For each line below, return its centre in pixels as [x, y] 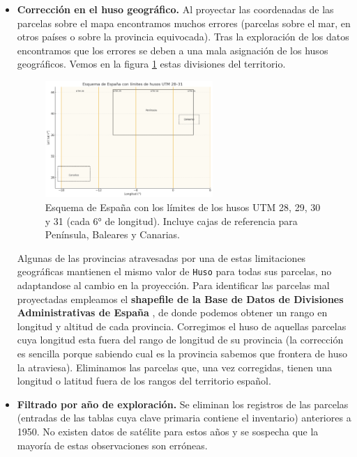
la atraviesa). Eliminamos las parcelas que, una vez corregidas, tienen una [175, 367]
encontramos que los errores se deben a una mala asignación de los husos [173, 50]
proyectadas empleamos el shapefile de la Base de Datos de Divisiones [180, 299]
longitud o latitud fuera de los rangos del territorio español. [144, 381]
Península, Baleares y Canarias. [112, 234]
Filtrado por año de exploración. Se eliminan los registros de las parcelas [183, 404]
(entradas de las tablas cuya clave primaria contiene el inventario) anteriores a [184, 418]
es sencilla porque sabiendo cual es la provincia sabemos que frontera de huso [182, 353]
